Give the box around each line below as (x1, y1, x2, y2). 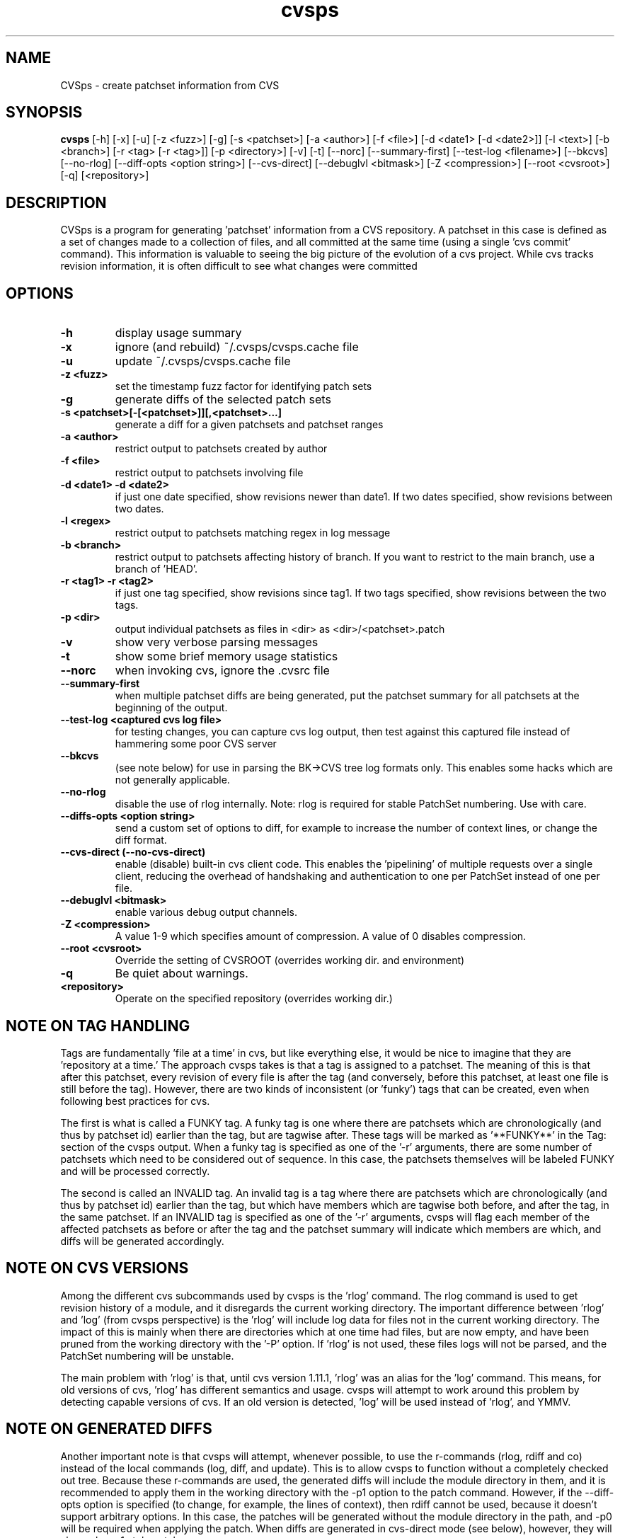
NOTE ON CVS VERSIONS (6, 1259, 189, 1278)
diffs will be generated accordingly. (60, 1234, 224, 1247)
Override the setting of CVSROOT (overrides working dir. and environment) (115, 954, 465, 967)
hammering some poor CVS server (115, 738, 277, 750)
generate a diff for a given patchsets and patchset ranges (115, 418, 384, 431)
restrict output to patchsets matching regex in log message (115, 527, 391, 539)
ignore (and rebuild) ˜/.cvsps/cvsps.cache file (115, 340, 359, 355)
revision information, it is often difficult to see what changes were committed (60, 260, 418, 272)
